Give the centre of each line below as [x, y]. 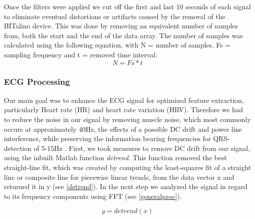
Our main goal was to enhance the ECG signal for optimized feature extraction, [124, 100]
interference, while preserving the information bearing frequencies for [108, 138]
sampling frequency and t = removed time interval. [81, 54]
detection [18, 148]
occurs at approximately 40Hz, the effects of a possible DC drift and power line [123, 129]
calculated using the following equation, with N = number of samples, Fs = [117, 45]
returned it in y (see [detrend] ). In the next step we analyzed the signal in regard [126, 186]
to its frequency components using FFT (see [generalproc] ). [93, 196]
